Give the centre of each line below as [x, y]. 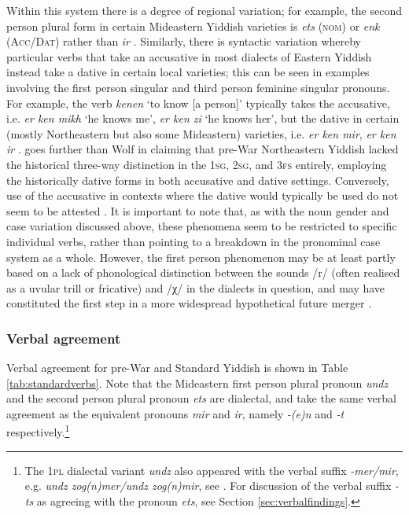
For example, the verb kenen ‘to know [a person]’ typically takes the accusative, [198, 103]
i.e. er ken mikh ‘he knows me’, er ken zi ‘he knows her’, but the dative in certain [203, 118]
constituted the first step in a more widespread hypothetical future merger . [189, 303]
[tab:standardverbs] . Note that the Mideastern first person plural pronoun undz [197, 383]
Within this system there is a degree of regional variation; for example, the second [204, 10]
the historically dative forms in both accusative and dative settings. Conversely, [198, 180]
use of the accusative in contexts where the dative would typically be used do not [203, 195]
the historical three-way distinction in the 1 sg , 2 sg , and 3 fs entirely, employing [197, 164]
